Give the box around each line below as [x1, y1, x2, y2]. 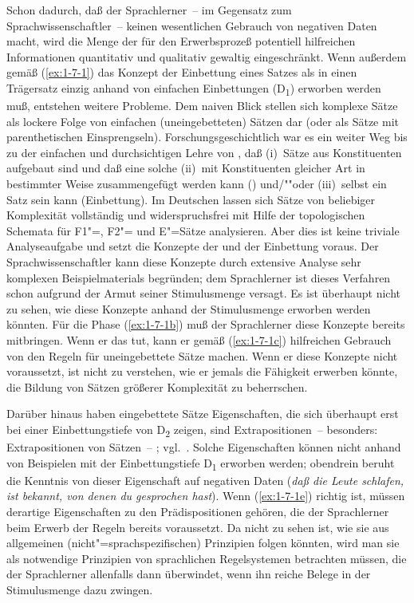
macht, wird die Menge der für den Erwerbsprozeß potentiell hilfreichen [6, 33, 356, 49]
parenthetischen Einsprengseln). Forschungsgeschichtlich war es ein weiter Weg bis [6, 128, 408, 145]
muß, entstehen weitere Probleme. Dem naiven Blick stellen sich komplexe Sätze [6, 97, 398, 114]
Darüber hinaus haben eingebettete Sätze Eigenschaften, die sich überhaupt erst [6, 405, 399, 422]
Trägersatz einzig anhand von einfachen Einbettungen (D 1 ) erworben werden [6, 79, 381, 98]
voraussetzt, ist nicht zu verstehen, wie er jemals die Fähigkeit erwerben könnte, [6, 363, 398, 380]
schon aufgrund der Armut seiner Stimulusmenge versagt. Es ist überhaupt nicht [6, 285, 401, 301]
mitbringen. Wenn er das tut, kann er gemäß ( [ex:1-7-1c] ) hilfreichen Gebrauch [6, 332, 392, 348]
